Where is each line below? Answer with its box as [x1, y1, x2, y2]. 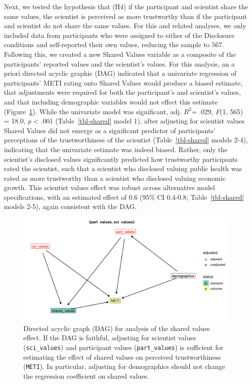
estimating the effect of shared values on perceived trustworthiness [23, 351, 221, 362]
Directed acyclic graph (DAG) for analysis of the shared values [23, 323, 210, 333]
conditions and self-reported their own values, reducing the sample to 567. [4, 39, 224, 50]
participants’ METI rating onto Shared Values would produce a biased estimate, [4, 77, 243, 87]
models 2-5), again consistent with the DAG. [4, 201, 137, 211]
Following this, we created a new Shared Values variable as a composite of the [4, 49, 236, 59]
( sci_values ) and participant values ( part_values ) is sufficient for [23, 342, 224, 352]
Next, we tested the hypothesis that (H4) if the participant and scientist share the [4, 1, 248, 11]
